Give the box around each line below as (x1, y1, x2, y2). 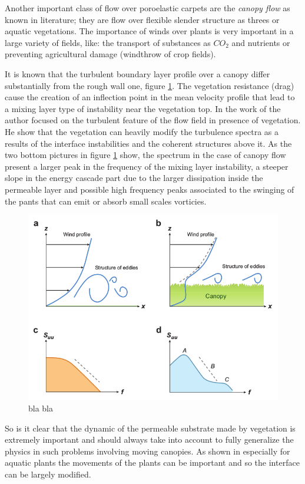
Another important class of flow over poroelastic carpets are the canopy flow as (5, 2, 290, 14)
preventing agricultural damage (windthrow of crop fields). (5, 48, 216, 60)
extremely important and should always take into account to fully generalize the (5, 433, 294, 446)
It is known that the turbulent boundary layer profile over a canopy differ (5, 67, 270, 80)
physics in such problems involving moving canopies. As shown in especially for (5, 445, 290, 457)
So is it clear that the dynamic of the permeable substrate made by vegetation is (5, 422, 296, 434)
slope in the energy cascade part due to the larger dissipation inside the (5, 172, 263, 184)
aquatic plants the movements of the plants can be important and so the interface (5, 456, 300, 469)
